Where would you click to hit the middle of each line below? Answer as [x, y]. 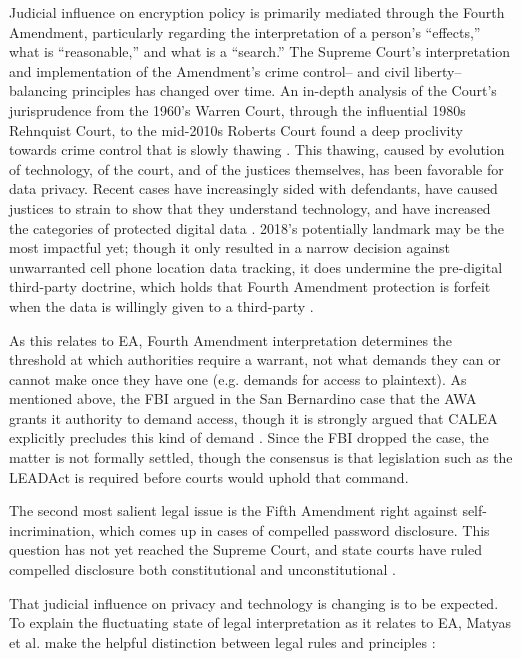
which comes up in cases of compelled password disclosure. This [294, 529]
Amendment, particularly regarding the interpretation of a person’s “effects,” [245, 31]
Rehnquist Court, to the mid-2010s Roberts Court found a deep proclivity [236, 129]
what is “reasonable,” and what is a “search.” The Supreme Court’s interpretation [260, 51]
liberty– [438, 70]
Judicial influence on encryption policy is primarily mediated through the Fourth [257, 12]
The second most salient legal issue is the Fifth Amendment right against [233, 510]
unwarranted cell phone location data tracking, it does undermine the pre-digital [256, 266]
